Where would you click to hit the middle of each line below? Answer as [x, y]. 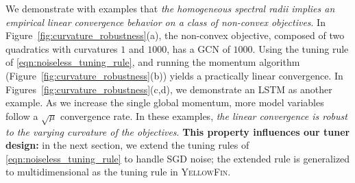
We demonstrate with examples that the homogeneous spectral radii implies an [170, 8]
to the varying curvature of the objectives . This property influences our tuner [178, 131]
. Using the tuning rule [301, 48]
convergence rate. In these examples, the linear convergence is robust [204, 115]
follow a [22, 115]
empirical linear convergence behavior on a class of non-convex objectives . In [166, 22]
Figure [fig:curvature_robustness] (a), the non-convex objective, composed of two [175, 35]
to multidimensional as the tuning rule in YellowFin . [118, 172]
